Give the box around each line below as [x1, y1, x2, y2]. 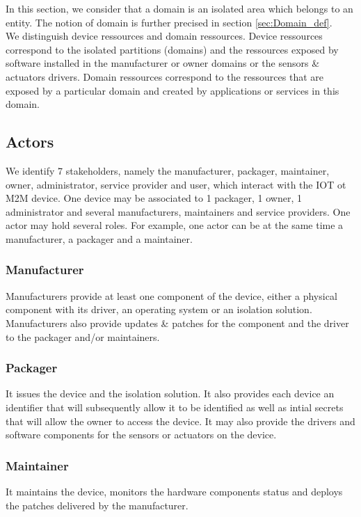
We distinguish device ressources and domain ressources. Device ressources [6, 29, 323, 43]
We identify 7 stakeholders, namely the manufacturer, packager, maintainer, [6, 163, 330, 177]
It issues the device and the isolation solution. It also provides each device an [6, 386, 335, 401]
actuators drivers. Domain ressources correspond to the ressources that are [6, 69, 324, 83]
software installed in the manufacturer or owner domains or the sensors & [6, 56, 320, 70]
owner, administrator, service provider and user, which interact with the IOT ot [6, 177, 346, 191]
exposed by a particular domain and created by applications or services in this [6, 83, 339, 97]
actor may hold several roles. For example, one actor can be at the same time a [6, 218, 344, 232]
